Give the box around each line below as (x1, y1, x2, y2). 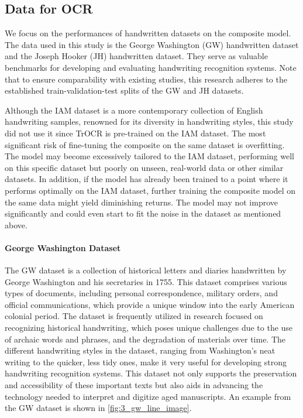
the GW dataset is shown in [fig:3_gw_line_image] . (5, 402, 192, 414)
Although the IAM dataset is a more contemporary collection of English (5, 104, 263, 116)
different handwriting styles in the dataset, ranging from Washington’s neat (5, 344, 276, 357)
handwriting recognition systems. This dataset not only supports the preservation (5, 367, 297, 379)
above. (5, 218, 27, 231)
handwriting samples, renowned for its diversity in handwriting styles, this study (5, 115, 294, 128)
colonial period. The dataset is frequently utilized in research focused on (5, 310, 263, 322)
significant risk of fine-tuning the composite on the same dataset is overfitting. (5, 138, 285, 150)
